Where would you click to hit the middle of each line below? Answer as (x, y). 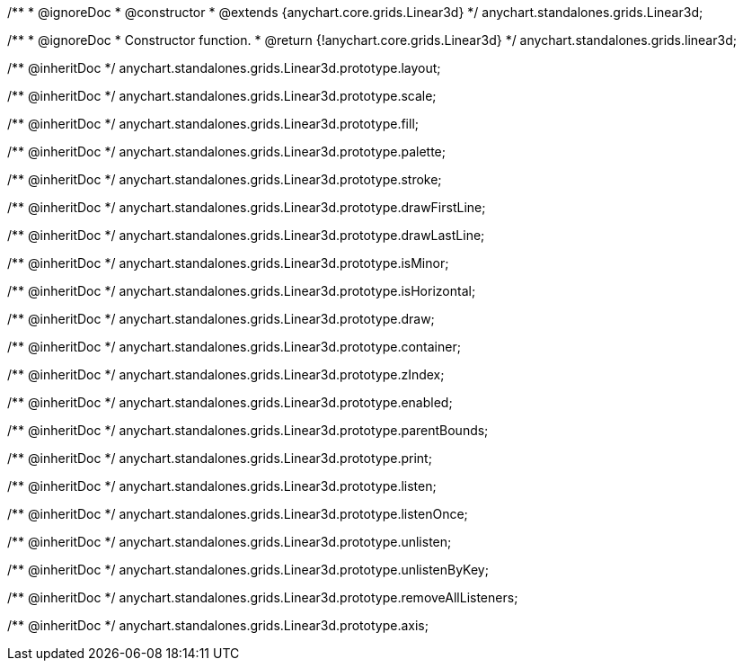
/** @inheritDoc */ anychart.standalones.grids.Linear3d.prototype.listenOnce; (238, 514)
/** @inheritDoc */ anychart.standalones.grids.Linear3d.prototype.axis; (218, 625)
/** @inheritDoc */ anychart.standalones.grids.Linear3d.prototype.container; (234, 347)
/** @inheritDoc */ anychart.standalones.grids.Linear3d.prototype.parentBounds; (248, 430)
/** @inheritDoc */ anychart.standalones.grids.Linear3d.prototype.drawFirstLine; (247, 207)
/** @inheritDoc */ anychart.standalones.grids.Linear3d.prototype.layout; (224, 68)
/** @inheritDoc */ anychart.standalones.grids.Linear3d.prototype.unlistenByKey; (248, 570)
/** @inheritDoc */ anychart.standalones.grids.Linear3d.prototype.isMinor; (228, 263)
